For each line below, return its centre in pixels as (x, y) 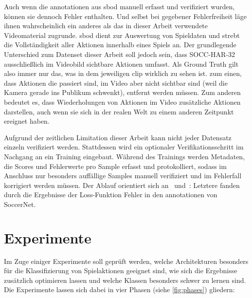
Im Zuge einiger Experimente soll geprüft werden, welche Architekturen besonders (126, 261)
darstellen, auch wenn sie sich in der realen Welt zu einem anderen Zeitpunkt (119, 111)
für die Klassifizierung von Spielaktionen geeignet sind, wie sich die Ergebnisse (121, 270)
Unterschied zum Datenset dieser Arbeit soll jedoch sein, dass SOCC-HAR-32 (120, 54)
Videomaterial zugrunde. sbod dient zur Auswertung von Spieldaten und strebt (122, 35)
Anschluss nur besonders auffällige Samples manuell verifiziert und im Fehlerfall (123, 176)
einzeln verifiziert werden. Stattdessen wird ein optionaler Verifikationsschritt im (124, 147)
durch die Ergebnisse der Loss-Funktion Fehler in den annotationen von (111, 195)
